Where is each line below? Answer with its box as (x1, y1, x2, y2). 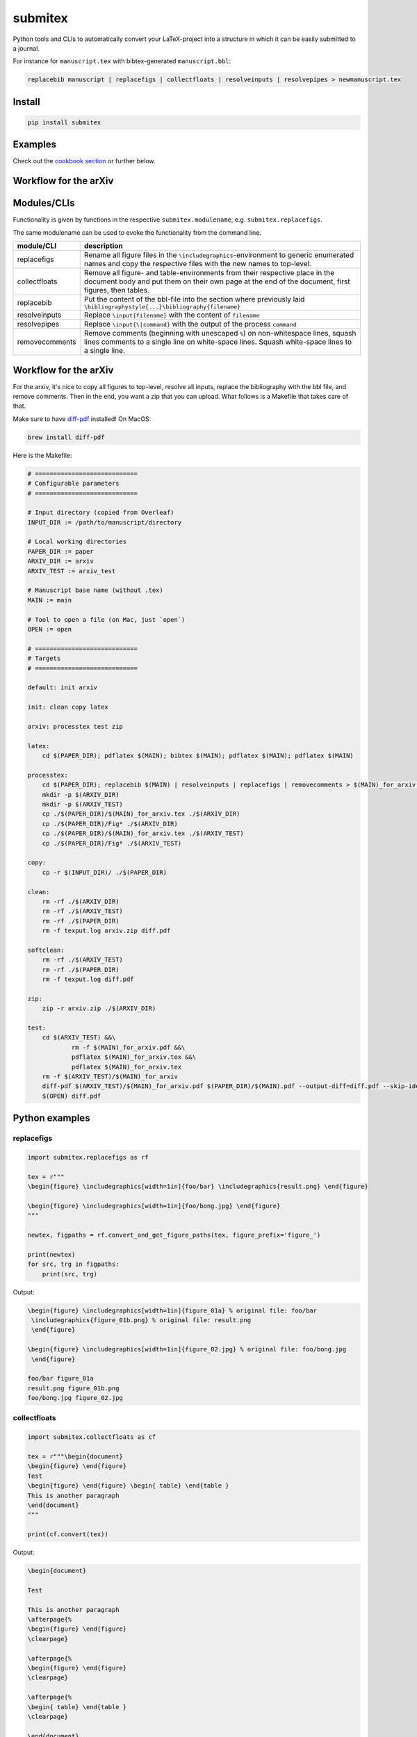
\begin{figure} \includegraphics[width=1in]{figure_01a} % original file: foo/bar (27, 1306, 318, 1315)
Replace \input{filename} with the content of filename (83, 310, 260, 320)
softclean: (27, 946, 65, 954)
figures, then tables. (83, 286, 149, 295)
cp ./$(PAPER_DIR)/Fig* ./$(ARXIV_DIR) (42, 820, 179, 828)
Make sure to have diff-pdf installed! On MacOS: (13, 414, 152, 423)
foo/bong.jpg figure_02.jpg (27, 1394, 123, 1402)
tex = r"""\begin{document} (27, 1453, 123, 1460)
